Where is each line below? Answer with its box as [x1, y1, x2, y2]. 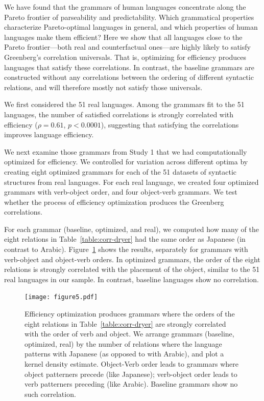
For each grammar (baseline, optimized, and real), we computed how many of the [4, 223, 259, 234]
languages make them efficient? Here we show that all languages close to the [4, 31, 243, 42]
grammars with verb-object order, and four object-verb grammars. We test [4, 186, 237, 197]
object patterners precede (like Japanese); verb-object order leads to [25, 368, 237, 379]
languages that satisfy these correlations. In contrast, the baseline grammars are [4, 61, 255, 72]
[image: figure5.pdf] [25, 293, 98, 301]
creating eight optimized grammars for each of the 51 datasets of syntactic [4, 166, 237, 177]
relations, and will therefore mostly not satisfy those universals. [4, 81, 203, 92]
